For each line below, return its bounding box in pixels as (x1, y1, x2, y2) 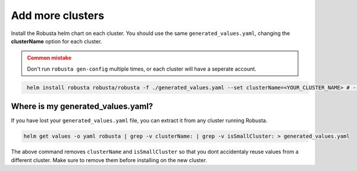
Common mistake (27, 54, 71, 62)
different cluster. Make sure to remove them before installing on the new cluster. (11, 156, 208, 163)
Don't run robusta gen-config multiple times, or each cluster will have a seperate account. (27, 65, 257, 72)
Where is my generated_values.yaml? (11, 102, 154, 112)
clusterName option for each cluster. (11, 37, 102, 45)
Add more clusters (11, 9, 104, 22)
